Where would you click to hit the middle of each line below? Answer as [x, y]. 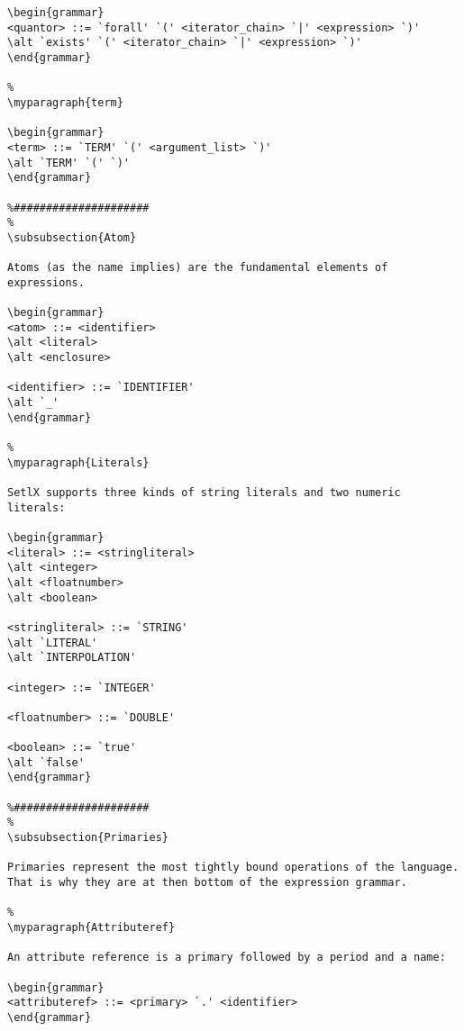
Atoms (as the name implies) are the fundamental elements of [198, 268]
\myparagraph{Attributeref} [91, 928]
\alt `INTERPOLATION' [72, 658]
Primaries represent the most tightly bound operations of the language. [233, 868]
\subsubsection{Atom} [72, 237]
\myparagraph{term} [65, 102]
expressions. [46, 282]
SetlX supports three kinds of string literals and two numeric [204, 493]
